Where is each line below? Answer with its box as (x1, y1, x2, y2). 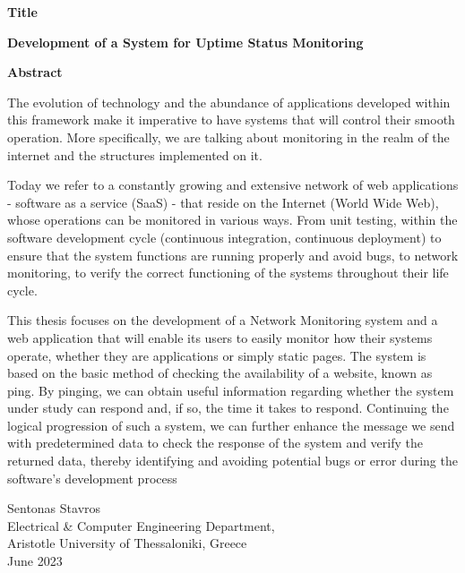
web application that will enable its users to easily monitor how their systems (7, 328, 433, 346)
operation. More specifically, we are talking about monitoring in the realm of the (7, 127, 450, 146)
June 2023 (7, 552, 63, 570)
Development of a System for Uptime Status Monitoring (7, 32, 364, 51)
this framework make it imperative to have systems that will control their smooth (7, 110, 455, 129)
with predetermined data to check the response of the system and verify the (7, 433, 423, 452)
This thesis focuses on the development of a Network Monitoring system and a (7, 311, 438, 329)
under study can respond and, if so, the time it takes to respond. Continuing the (7, 398, 449, 417)
